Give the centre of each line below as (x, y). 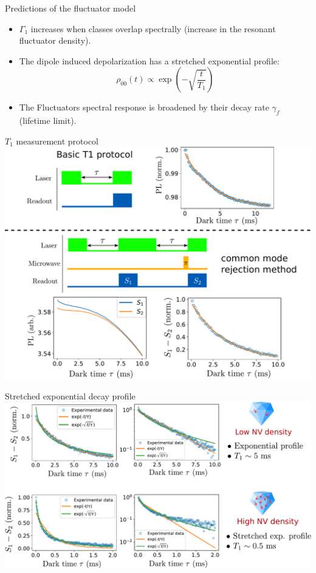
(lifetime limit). (48, 120)
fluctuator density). (55, 40)
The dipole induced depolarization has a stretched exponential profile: (149, 60)
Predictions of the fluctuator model (70, 8)
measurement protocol (57, 141)
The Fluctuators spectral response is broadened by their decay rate (144, 107)
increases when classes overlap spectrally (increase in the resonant (153, 28)
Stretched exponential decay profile (70, 395)
